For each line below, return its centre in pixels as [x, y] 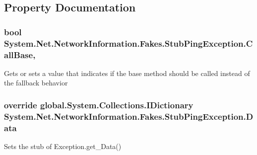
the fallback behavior [36, 83]
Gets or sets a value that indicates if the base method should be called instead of [127, 73]
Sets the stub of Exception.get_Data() [63, 146]
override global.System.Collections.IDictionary [99, 105]
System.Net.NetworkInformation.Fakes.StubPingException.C [128, 43]
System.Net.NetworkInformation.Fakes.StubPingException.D [129, 116]
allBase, [20, 54]
